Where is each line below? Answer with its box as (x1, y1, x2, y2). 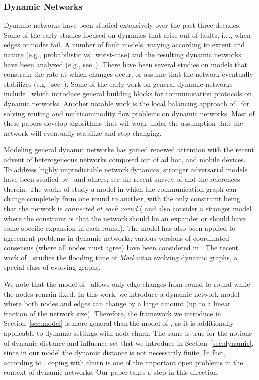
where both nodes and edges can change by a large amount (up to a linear (4, 298, 231, 309)
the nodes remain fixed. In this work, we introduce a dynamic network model (4, 288, 240, 299)
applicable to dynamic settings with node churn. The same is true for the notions (4, 328, 252, 338)
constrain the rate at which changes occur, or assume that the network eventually (4, 69, 253, 79)
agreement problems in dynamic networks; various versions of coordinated (4, 232, 229, 243)
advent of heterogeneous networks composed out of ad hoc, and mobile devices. (4, 154, 246, 164)
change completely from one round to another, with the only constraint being (4, 193, 240, 204)
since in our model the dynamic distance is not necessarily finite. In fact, (4, 347, 226, 358)
